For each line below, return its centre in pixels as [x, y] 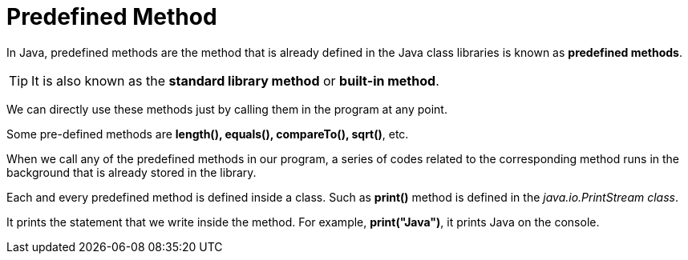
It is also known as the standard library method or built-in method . [235, 80]
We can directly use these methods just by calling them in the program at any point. [227, 109]
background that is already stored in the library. [132, 172]
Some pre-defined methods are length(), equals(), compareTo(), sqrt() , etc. [208, 134]
